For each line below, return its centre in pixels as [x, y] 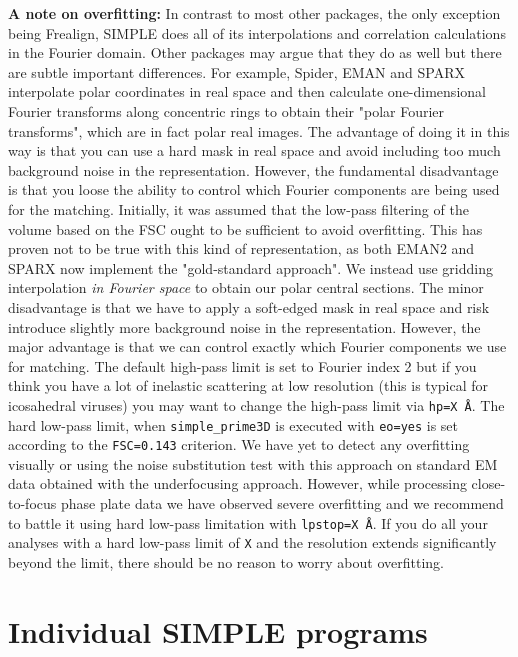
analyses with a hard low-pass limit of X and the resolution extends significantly [252, 542]
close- [488, 483]
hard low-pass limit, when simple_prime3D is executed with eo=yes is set [233, 424]
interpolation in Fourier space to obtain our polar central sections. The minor [246, 287]
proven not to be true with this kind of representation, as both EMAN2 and [241, 248]
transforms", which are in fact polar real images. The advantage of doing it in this [259, 130]
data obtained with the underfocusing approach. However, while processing [237, 483]
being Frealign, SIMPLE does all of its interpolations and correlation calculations [257, 32]
